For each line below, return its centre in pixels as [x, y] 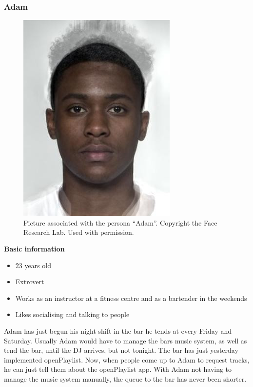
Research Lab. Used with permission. [79, 232]
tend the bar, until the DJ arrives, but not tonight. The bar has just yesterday [121, 350]
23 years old [33, 265]
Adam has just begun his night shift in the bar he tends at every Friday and [118, 330]
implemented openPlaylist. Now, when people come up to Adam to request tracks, [127, 359]
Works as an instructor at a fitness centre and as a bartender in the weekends [131, 298]
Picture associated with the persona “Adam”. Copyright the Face [120, 222]
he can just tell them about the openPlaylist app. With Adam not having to [118, 369]
